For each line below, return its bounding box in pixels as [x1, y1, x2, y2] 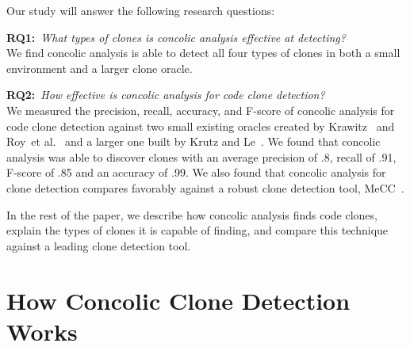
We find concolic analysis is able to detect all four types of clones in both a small [6, 44, 400, 61]
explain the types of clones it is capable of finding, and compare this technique [6, 222, 389, 238]
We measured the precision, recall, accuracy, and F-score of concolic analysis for [6, 101, 395, 118]
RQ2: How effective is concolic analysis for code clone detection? [6, 86, 325, 103]
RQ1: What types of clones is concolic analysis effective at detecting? [6, 29, 346, 45]
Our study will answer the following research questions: [6, 2, 275, 18]
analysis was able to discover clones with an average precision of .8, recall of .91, [6, 148, 397, 165]
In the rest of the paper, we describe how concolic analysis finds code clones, [6, 206, 377, 223]
